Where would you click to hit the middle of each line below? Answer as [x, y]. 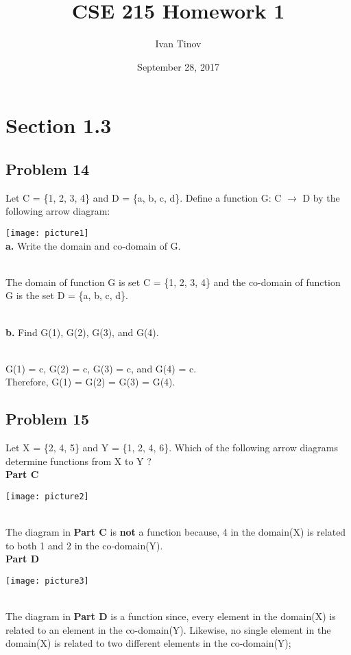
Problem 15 [48, 419]
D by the [321, 197]
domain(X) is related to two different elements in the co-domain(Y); [148, 643]
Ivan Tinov [178, 44]
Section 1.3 [59, 125]
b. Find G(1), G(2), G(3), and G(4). [82, 332]
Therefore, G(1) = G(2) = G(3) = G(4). [90, 382]
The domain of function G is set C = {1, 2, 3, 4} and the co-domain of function [173, 282]
